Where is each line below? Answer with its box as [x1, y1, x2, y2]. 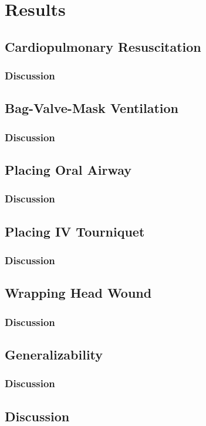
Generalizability [5, 345, 103, 363]
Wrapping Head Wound [5, 284, 152, 302]
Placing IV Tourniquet [5, 222, 145, 240]
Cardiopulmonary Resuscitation [5, 37, 201, 55]
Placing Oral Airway [5, 161, 131, 179]
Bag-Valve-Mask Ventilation [5, 99, 179, 117]
